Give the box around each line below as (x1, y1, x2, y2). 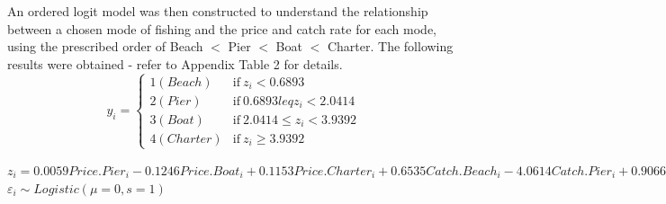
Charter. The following (327, 37, 454, 56)
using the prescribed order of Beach (7, 37, 203, 56)
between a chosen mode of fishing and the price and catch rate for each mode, (7, 19, 437, 38)
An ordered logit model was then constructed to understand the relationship (7, 2, 428, 20)
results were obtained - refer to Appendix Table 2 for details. (7, 54, 343, 73)
